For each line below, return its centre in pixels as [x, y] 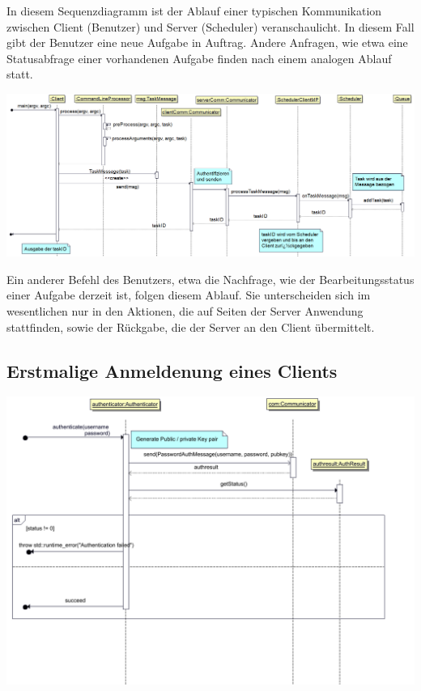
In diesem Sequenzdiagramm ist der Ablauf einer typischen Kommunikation [194, 11]
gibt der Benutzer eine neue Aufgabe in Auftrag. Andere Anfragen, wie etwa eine [207, 42]
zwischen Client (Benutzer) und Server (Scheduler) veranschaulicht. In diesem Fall [210, 26]
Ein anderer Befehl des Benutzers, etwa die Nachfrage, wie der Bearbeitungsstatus [210, 279]
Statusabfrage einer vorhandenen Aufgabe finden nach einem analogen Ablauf [199, 58]
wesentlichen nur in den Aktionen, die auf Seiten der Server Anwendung [185, 311]
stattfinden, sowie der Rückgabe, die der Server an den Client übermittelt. [191, 326]
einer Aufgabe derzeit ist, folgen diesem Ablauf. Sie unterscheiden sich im [189, 295]
